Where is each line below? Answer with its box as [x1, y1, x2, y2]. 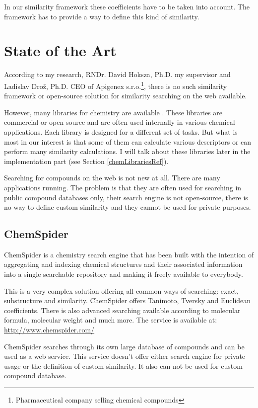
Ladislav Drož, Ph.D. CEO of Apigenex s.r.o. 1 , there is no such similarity [4, 79, 227, 91]
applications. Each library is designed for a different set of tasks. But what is [4, 126, 238, 137]
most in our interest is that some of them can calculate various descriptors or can [4, 136, 252, 147]
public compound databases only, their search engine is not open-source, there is [4, 192, 248, 202]
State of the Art [4, 40, 117, 61]
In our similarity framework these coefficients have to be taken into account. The [4, 1, 250, 11]
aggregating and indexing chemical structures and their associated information [4, 259, 243, 269]
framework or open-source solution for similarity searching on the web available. [4, 90, 247, 101]
